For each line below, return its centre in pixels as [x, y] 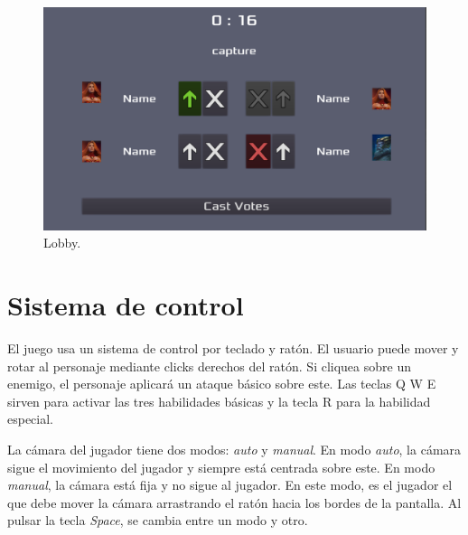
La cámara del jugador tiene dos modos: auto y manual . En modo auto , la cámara [234, 450]
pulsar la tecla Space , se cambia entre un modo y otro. [158, 520]
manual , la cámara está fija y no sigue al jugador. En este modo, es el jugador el [230, 485]
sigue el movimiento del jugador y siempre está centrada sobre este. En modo [221, 467]
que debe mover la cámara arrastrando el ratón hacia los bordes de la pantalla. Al [234, 502]
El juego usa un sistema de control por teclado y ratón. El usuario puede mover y [233, 348]
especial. [31, 419]
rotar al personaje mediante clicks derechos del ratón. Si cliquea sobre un [209, 366]
